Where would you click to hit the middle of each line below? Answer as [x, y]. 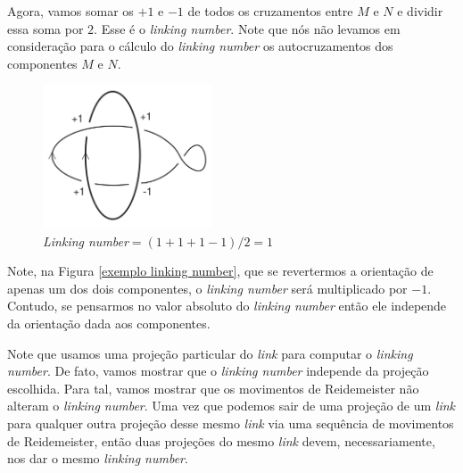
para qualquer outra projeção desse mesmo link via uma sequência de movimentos [231, 423]
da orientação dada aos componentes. [109, 323]
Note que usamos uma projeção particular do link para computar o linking [210, 353]
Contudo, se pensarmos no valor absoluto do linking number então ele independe [227, 306]
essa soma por [45, 28]
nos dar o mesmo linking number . [98, 458]
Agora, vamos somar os [70, 11]
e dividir [420, 11]
